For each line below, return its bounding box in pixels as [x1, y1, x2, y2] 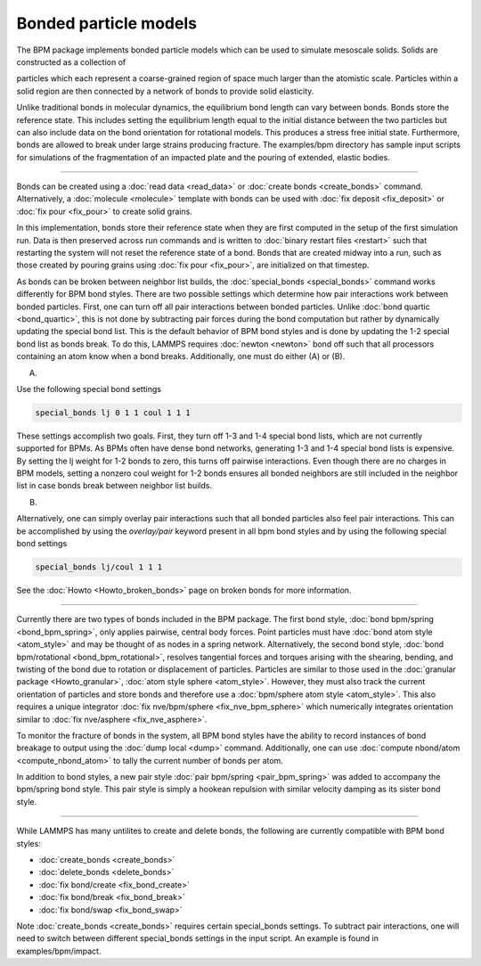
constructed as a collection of [16, 56, 126, 67]
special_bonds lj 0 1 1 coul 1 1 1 [35, 407, 191, 418]
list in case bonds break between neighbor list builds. [16, 480, 213, 491]
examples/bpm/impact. [16, 946, 102, 956]
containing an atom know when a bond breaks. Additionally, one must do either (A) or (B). [16, 351, 346, 362]
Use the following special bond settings [16, 383, 162, 394]
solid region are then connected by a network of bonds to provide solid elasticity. [16, 86, 314, 96]
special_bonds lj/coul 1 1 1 [35, 562, 163, 572]
